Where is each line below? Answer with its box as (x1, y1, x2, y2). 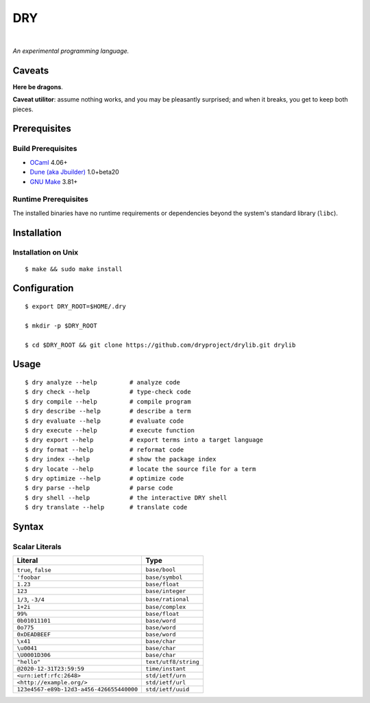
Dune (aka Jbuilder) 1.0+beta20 (29, 168, 119, 176)
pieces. (12, 105, 34, 113)
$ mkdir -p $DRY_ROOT (25, 321, 97, 330)
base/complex (145, 603, 186, 611)
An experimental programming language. (12, 47, 129, 55)
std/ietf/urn (145, 672, 186, 680)
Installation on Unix (12, 248, 79, 257)
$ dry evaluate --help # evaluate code (25, 417, 184, 425)
